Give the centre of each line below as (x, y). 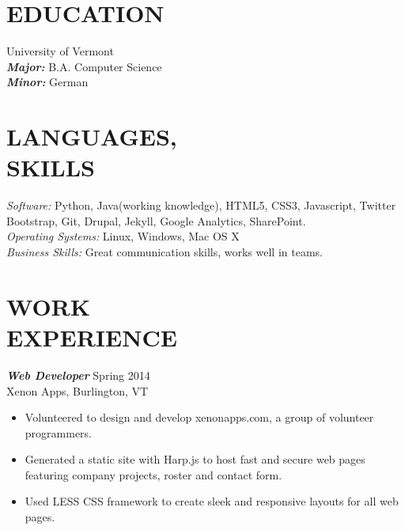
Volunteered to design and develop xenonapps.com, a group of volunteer (199, 417)
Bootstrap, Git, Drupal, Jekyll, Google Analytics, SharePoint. (156, 220)
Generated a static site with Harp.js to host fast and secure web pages (195, 459)
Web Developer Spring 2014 (78, 375)
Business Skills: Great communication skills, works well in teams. (165, 252)
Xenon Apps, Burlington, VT (78, 390)
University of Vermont (60, 51)
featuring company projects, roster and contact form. (153, 474)
